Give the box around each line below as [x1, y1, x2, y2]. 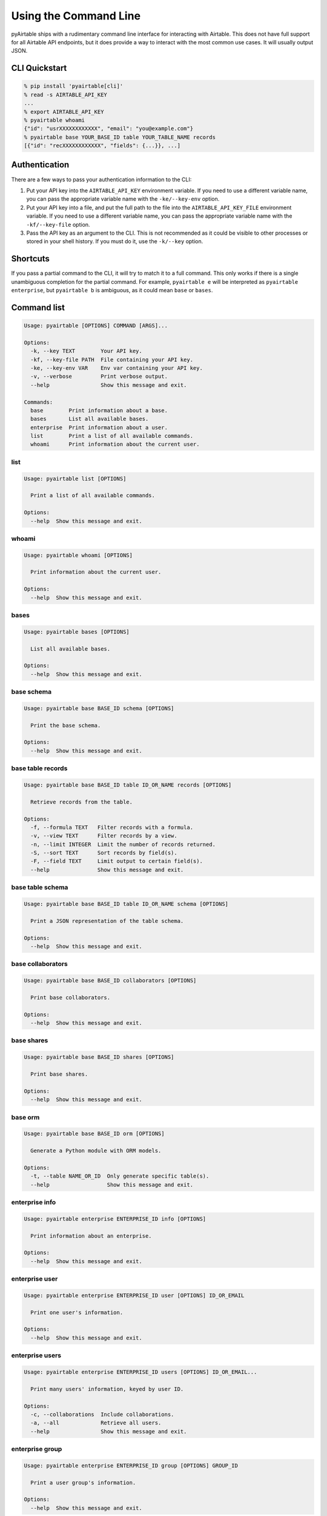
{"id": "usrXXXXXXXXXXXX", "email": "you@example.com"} [24, 125, 194, 132]
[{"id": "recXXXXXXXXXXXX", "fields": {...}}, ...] [24, 143, 181, 149]
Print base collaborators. [30, 994, 111, 1001]
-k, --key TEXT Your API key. [30, 347, 142, 355]
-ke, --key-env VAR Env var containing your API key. [30, 364, 203, 371]
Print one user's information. [30, 1309, 124, 1316]
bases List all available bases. [30, 415, 149, 423]
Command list [11, 302, 65, 312]
